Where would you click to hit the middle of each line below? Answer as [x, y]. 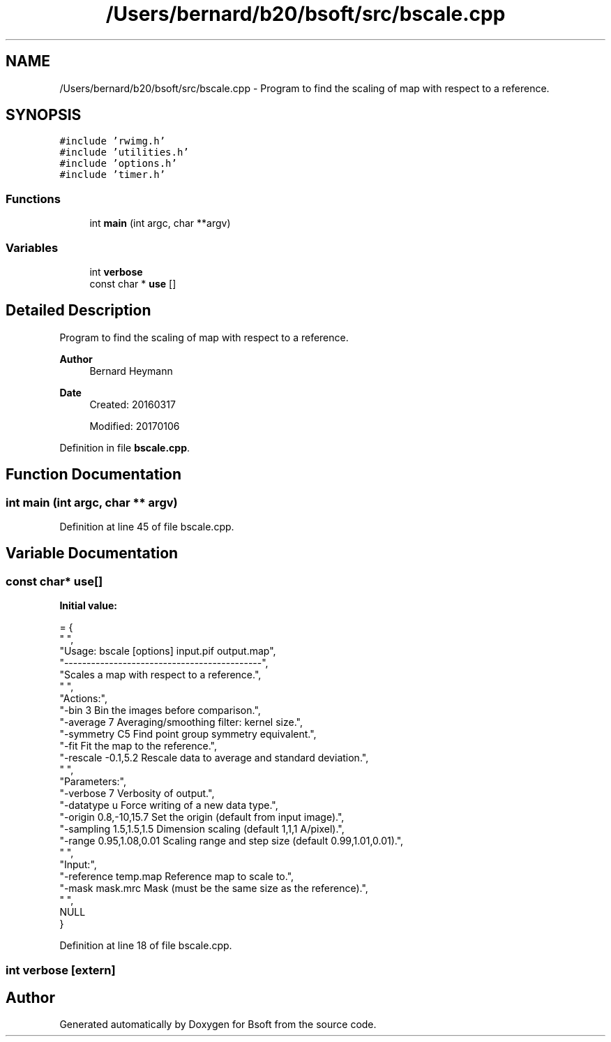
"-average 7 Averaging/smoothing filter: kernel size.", [181, 722]
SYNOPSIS [44, 115]
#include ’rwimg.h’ [113, 141]
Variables [32, 247]
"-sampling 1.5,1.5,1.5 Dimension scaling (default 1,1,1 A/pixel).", [202, 829]
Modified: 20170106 [135, 426]
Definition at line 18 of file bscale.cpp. [146, 946]
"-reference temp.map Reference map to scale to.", [177, 877]
